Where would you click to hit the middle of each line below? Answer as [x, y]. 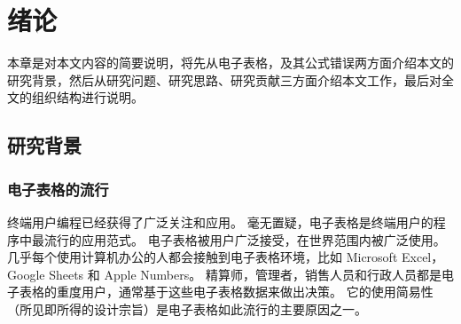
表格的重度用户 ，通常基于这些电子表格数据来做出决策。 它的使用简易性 [226, 292]
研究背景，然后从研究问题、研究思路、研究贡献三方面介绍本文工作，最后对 [224, 79]
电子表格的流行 [58, 189]
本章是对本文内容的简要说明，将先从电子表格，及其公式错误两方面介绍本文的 [230, 63]
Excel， [423, 257]
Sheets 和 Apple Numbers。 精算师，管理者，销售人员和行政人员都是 [245, 274]
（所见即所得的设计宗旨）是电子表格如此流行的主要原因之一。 [187, 308]
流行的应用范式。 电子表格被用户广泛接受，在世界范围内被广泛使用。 [245, 239]
